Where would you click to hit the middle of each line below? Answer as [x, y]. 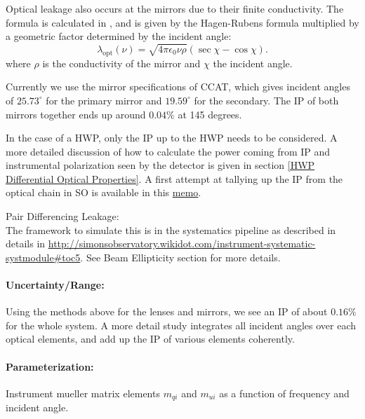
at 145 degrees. [210, 114]
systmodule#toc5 [43, 257]
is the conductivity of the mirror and [121, 63]
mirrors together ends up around [76, 114]
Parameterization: [50, 366]
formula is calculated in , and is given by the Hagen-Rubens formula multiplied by [182, 22]
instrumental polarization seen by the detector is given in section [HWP [160, 165]
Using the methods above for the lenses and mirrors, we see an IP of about [167, 311]
